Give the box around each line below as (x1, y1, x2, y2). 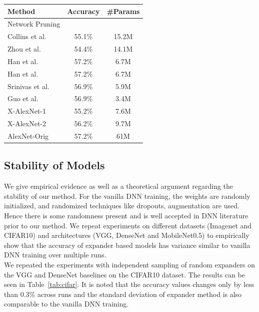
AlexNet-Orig (7, 130, 49, 141)
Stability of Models (4, 157, 105, 173)
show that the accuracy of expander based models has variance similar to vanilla (4, 239, 250, 250)
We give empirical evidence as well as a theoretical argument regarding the (4, 181, 233, 191)
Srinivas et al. (7, 81, 49, 91)
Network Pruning (7, 19, 60, 29)
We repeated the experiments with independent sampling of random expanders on (4, 259, 255, 269)
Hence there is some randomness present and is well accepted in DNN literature (4, 210, 248, 221)
